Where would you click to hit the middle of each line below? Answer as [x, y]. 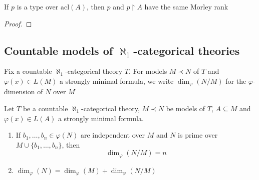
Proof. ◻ [18, 23]
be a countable [45, 108]
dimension [20, 91]
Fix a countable [28, 71]
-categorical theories [187, 50]
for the [236, 81]
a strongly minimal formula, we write [117, 81]
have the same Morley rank [186, 6]
